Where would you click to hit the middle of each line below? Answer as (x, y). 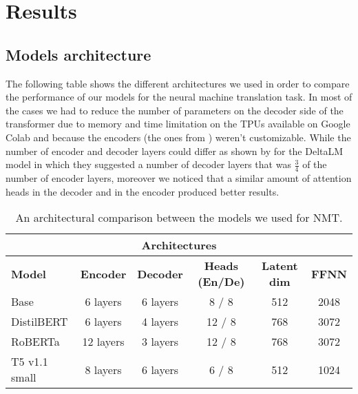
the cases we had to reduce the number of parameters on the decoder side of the (175, 110)
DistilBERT (40, 322)
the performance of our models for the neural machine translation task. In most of (179, 97)
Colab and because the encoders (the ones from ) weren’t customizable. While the (178, 137)
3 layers (160, 342)
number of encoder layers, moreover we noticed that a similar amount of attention (179, 177)
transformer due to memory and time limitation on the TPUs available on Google (178, 124)
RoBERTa (35, 342)
